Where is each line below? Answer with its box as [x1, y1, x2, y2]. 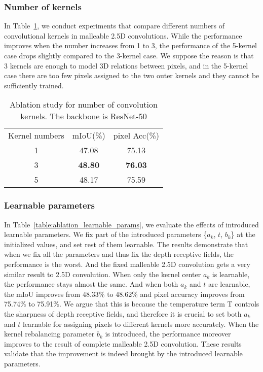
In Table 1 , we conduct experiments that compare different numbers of [4, 20, 225, 31]
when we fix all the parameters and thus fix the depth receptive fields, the [4, 249, 234, 259]
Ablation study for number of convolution [10, 98, 158, 111]
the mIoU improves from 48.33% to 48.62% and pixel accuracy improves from [4, 288, 245, 299]
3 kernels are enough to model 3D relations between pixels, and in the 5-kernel [4, 60, 248, 71]
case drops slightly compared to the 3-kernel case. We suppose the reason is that [4, 50, 254, 60]
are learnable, [208, 279, 250, 289]
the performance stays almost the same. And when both [4, 279, 178, 289]
